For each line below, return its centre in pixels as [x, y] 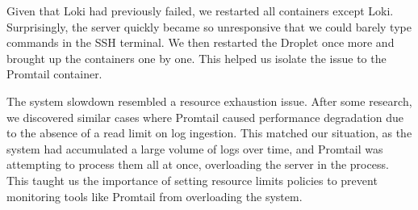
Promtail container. [54, 74]
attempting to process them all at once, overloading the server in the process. [198, 164]
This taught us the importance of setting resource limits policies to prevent [192, 180]
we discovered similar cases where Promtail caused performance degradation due [205, 117]
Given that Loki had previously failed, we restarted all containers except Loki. [200, 10]
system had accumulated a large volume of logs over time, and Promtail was [195, 148]
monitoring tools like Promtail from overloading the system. [155, 196]
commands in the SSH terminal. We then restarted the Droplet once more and [201, 42]
